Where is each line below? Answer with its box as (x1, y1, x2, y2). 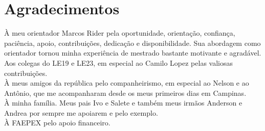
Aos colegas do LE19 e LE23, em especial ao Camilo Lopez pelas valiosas (4, 57, 233, 68)
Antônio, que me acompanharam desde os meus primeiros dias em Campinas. (4, 87, 247, 98)
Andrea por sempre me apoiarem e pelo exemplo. (4, 107, 158, 118)
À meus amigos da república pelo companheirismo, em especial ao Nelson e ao (4, 77, 249, 88)
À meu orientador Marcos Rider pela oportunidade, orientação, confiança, (4, 28, 235, 38)
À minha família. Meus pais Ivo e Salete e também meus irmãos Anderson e (4, 97, 242, 108)
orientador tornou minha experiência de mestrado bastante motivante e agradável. (4, 47, 261, 58)
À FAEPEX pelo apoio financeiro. (4, 117, 111, 128)
